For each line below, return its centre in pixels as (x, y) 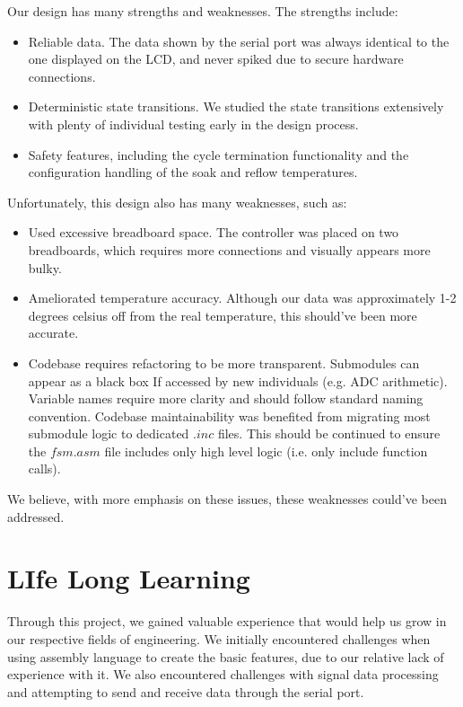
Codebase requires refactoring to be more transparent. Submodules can (224, 362)
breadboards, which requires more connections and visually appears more (229, 249)
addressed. (36, 516)
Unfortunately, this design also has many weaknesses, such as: (177, 202)
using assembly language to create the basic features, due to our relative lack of (226, 656)
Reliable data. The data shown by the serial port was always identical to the (239, 41)
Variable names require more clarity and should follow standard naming (226, 398)
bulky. (45, 267)
